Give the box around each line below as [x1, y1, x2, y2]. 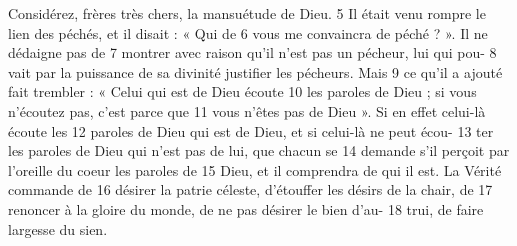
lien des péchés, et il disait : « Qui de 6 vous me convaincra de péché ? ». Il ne [8, 22, 488, 43]
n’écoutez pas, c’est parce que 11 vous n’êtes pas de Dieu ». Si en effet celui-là [8, 100, 486, 121]
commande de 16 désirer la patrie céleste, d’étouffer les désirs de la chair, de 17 [8, 179, 493, 200]
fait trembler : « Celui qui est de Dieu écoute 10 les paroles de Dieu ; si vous [8, 81, 477, 102]
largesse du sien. [8, 218, 108, 239]
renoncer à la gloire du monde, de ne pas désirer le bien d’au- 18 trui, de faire [8, 198, 484, 219]
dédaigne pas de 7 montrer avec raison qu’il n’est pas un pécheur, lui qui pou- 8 [8, 42, 497, 63]
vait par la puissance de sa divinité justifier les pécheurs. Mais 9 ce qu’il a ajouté [8, 61, 503, 82]
